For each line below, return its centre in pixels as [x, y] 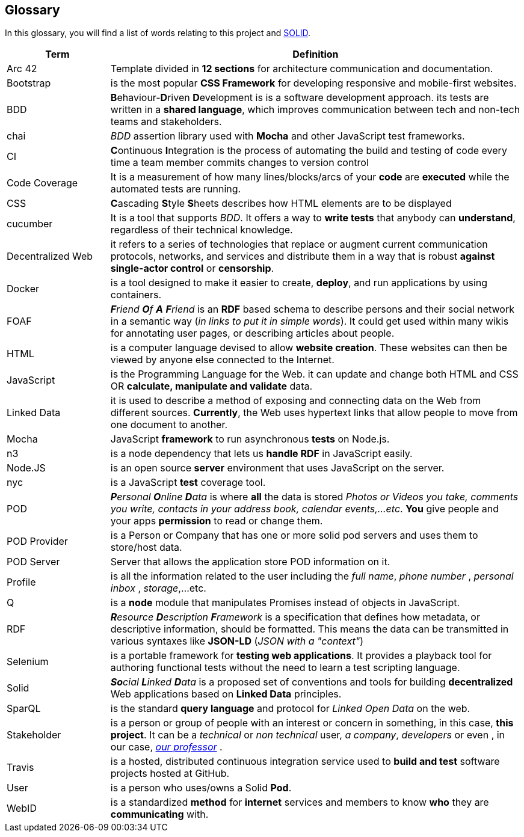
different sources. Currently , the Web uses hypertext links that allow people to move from [314, 413]
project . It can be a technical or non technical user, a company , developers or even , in [308, 735]
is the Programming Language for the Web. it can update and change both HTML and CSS [314, 374]
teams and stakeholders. [166, 122]
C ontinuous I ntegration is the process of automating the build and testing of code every [309, 151]
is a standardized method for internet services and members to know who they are [300, 802]
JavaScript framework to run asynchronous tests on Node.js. [250, 439]
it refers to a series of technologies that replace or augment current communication [299, 244]
